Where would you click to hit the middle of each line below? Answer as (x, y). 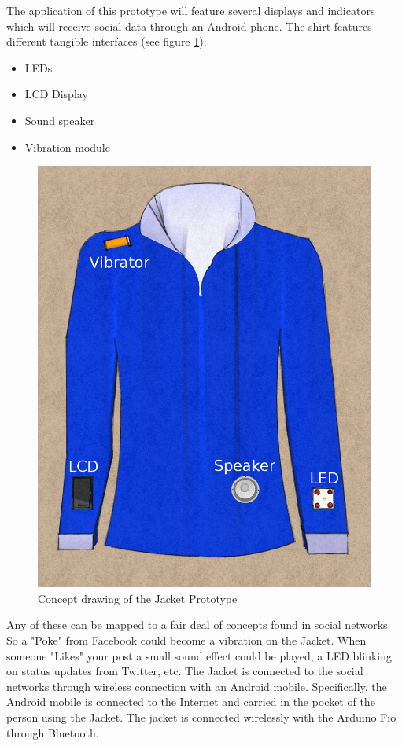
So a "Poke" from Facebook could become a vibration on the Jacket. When (186, 639)
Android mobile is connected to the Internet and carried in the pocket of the (191, 702)
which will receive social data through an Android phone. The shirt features (189, 26)
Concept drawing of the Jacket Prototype (138, 598)
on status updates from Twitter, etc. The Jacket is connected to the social (185, 671)
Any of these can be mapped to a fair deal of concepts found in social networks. (199, 625)
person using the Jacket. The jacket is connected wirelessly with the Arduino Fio (201, 717)
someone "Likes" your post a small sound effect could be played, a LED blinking (199, 655)
